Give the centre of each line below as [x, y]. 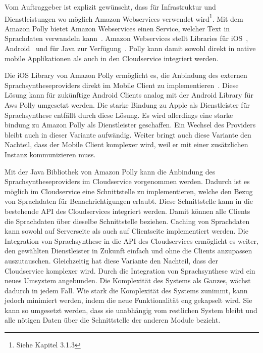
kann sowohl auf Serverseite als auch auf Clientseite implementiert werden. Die [126, 231]
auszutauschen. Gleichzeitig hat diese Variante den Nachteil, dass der [111, 260]
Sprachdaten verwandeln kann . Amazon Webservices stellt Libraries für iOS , [126, 38]
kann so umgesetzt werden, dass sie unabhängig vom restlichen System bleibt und [131, 310]
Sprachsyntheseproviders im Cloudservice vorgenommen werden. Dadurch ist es [127, 181]
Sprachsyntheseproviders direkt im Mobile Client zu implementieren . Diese [122, 85]
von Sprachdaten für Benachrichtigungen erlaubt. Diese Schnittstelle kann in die [129, 201]
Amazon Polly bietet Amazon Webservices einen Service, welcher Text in [117, 28]
